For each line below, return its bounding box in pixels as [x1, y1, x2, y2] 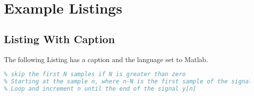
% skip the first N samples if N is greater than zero [4, 71, 186, 78]
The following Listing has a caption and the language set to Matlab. [4, 54, 208, 64]
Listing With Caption [4, 31, 115, 46]
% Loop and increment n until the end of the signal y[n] [4, 85, 196, 92]
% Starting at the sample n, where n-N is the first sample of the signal [4, 78, 253, 85]
